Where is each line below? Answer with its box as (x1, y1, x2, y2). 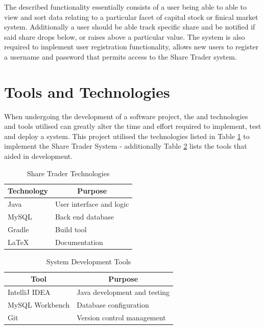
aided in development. (4, 151, 73, 161)
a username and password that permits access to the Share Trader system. (4, 51, 237, 62)
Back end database (55, 211, 114, 222)
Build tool (55, 224, 87, 234)
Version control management (77, 312, 166, 322)
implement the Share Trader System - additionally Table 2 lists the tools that (4, 141, 247, 151)
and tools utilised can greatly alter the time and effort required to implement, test (4, 121, 261, 131)
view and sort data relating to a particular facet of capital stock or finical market (4, 11, 258, 22)
